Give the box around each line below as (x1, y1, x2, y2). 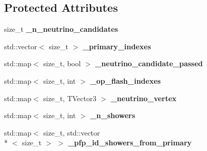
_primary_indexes (83, 41, 151, 51)
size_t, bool (43, 58, 81, 69)
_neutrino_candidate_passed (95, 58, 203, 69)
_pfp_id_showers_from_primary (68, 137, 192, 148)
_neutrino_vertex (110, 92, 177, 103)
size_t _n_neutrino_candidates (4, 24, 118, 34)
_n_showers (90, 110, 136, 121)
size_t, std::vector (43, 127, 100, 138)
